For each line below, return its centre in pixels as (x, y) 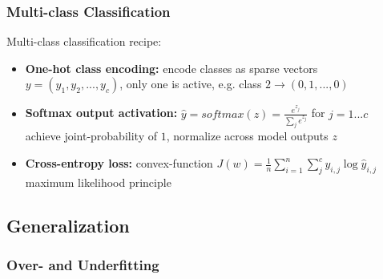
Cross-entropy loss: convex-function (119, 163)
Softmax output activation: (101, 113)
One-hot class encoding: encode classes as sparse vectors (171, 68)
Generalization (68, 225)
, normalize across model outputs (247, 136)
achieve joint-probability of (91, 136)
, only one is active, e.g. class (191, 84)
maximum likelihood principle (98, 182)
